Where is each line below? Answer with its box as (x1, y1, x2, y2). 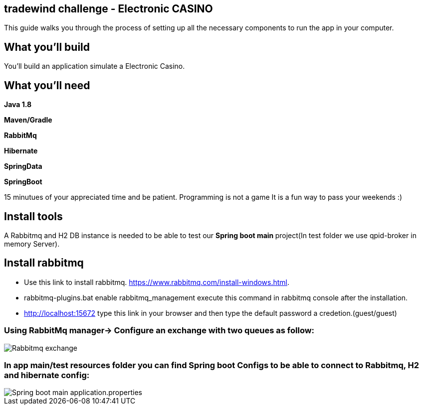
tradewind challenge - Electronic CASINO (4, 2, 213, 15)
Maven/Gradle (4, 116, 52, 125)
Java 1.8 (4, 100, 32, 109)
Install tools (4, 210, 63, 223)
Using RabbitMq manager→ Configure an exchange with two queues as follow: (4, 325, 315, 336)
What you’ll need (4, 79, 90, 92)
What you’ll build (4, 40, 90, 53)
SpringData (4, 162, 42, 171)
